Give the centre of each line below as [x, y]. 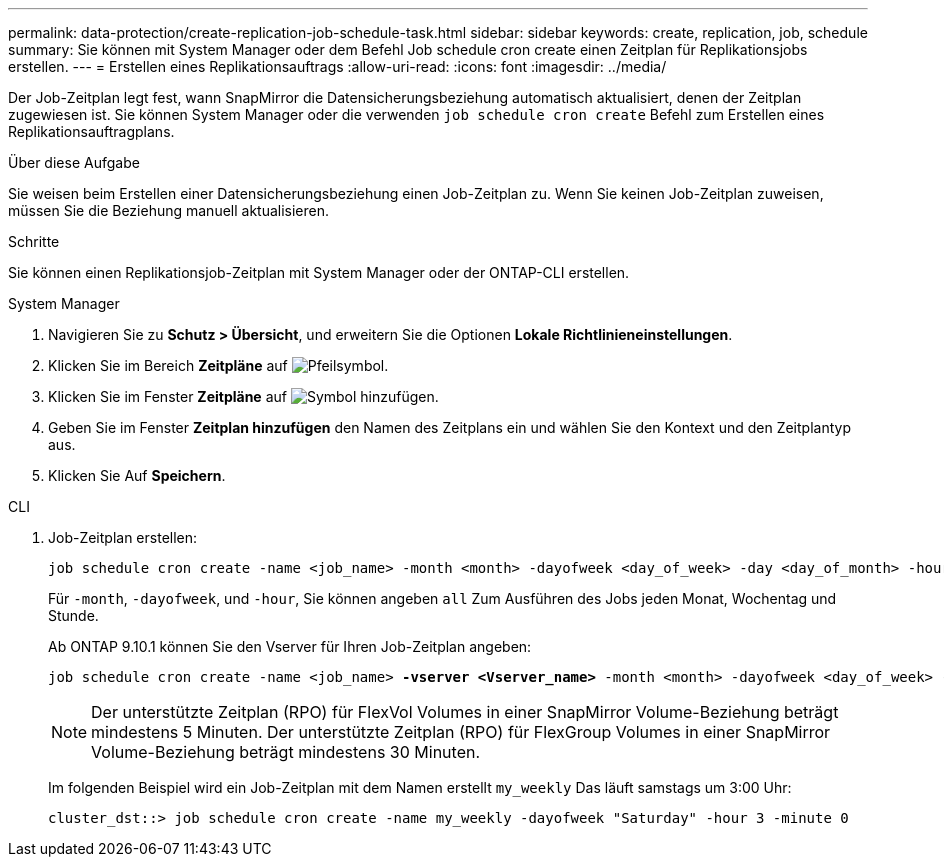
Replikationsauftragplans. [91, 131]
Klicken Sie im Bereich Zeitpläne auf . [218, 365]
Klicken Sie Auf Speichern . [137, 475]
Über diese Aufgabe [74, 162]
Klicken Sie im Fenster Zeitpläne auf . [243, 396]
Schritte [34, 241]
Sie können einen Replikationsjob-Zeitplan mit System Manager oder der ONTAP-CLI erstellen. [319, 272]
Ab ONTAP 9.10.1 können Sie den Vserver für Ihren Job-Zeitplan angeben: [290, 646]
